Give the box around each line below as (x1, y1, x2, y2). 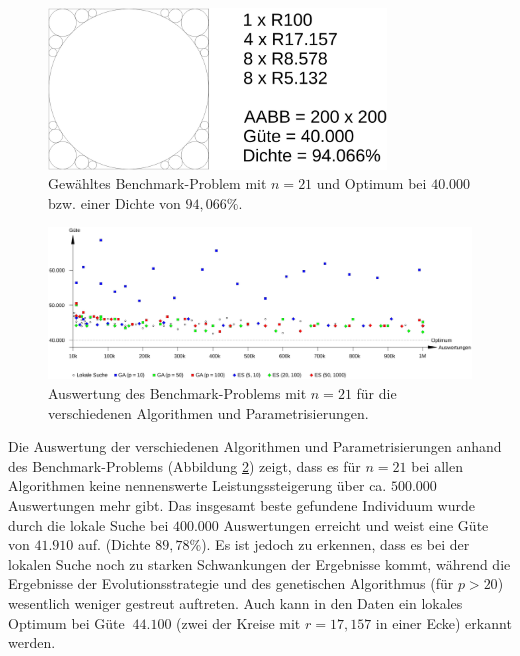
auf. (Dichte (78, 534, 151, 555)
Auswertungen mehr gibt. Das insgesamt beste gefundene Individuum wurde (8, 494, 475, 515)
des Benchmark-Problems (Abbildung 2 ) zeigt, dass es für (8, 455, 361, 476)
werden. (8, 632, 56, 653)
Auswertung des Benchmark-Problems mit (48, 382, 307, 403)
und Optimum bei (316, 173, 427, 194)
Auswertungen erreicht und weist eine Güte (223, 514, 489, 535)
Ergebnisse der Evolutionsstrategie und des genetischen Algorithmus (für (8, 573, 454, 594)
